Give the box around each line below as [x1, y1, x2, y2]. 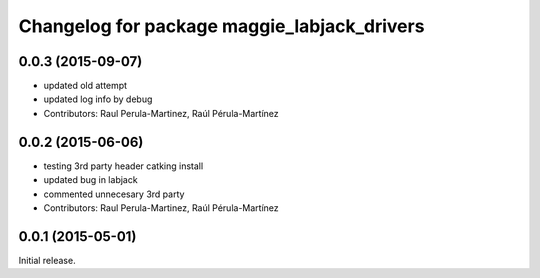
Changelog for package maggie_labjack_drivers [18, 15, 425, 37]
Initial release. [18, 254, 76, 266]
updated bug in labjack [43, 174, 139, 186]
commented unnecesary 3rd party [43, 188, 185, 200]
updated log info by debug [43, 93, 153, 105]
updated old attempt [43, 80, 128, 92]
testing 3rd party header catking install [43, 160, 204, 172]
